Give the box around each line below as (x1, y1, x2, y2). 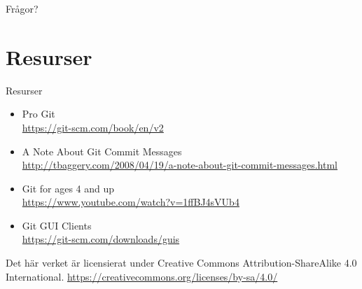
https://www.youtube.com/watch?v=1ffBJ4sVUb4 (22, 195, 239, 209)
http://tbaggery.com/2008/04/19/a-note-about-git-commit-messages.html (22, 157, 337, 172)
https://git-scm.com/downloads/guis (22, 232, 180, 246)
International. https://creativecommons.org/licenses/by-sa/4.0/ (6, 269, 278, 283)
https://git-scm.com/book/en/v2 (22, 120, 164, 134)
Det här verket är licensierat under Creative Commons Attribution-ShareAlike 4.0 (6, 255, 357, 270)
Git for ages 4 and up (22, 181, 115, 195)
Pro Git (22, 106, 55, 121)
